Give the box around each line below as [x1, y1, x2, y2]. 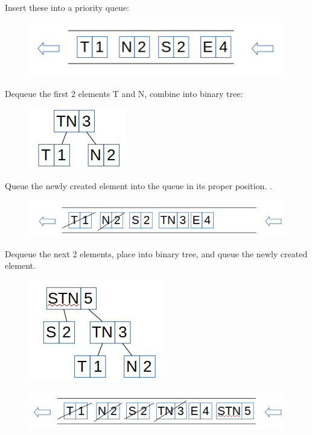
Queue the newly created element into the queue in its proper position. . [5, 179, 272, 192]
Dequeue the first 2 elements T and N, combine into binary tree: [5, 87, 243, 99]
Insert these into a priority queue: [5, 1, 129, 13]
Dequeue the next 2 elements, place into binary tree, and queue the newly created [5, 247, 308, 260]
